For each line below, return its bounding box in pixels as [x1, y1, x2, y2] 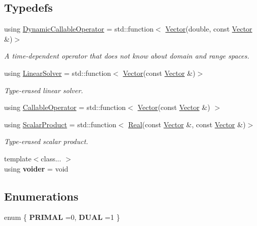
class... [41, 153, 62, 163]
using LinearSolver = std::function [4, 67, 111, 78]
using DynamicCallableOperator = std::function [4, 23, 154, 34]
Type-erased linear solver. [4, 84, 83, 95]
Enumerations [4, 188, 79, 204]
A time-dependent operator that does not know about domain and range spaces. [4, 50, 249, 61]
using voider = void [4, 163, 69, 174]
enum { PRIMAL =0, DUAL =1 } [4, 212, 120, 222]
